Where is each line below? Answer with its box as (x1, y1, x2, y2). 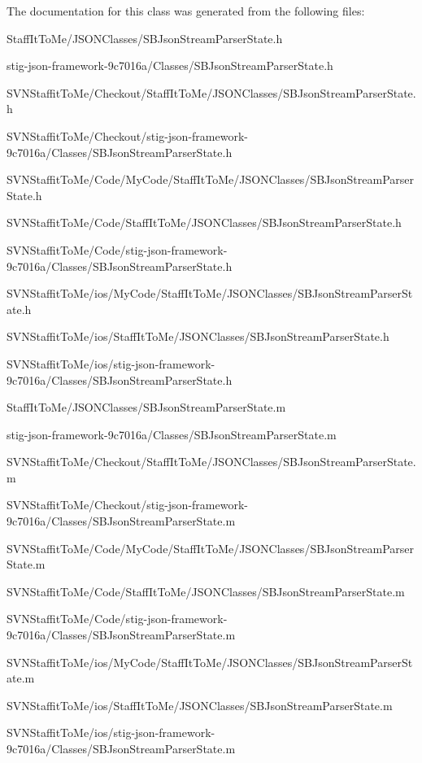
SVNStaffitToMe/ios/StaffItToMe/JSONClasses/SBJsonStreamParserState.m (7, 696, 393, 713)
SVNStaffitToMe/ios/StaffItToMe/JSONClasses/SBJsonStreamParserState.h (7, 328, 389, 345)
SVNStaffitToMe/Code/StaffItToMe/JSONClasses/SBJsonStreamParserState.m (7, 582, 405, 599)
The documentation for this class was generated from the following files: (7, 2, 365, 19)
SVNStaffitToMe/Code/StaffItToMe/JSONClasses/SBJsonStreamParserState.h (7, 214, 402, 231)
